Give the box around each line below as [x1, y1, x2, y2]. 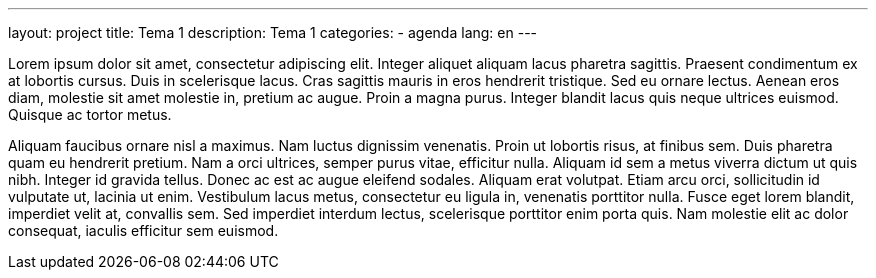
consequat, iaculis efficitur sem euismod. [8, 222, 279, 239]
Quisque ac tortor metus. [8, 106, 172, 123]
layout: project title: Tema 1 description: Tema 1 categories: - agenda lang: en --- [8, 24, 538, 41]
